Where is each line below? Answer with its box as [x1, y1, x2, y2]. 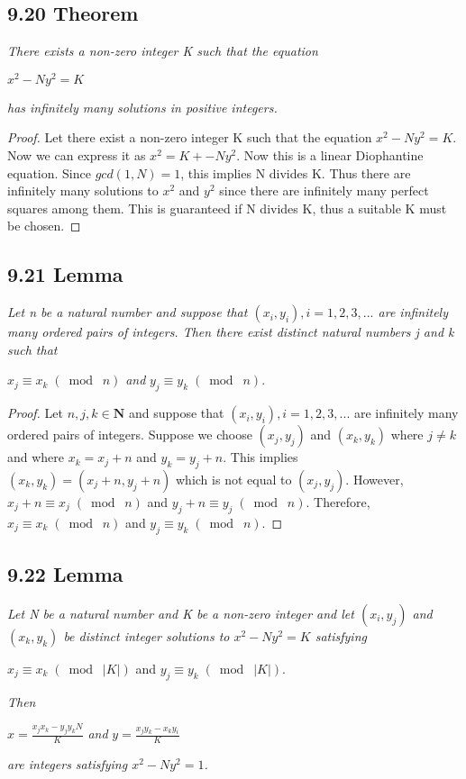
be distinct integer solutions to [63, 626, 230, 645]
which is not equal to [176, 470, 292, 489]
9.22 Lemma [7, 560, 123, 587]
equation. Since [7, 163, 91, 182]
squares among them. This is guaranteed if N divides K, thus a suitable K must [7, 198, 447, 217]
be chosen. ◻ [7, 216, 81, 235]
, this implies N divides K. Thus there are [180, 163, 411, 182]
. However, [345, 470, 404, 489]
